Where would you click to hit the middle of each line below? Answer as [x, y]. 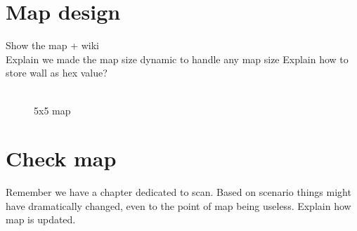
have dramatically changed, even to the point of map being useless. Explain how [178, 205]
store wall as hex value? [57, 73]
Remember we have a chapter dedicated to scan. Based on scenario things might [178, 192]
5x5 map [52, 110]
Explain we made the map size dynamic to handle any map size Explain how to [177, 59]
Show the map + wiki [52, 45]
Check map [61, 158]
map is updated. [41, 219]
